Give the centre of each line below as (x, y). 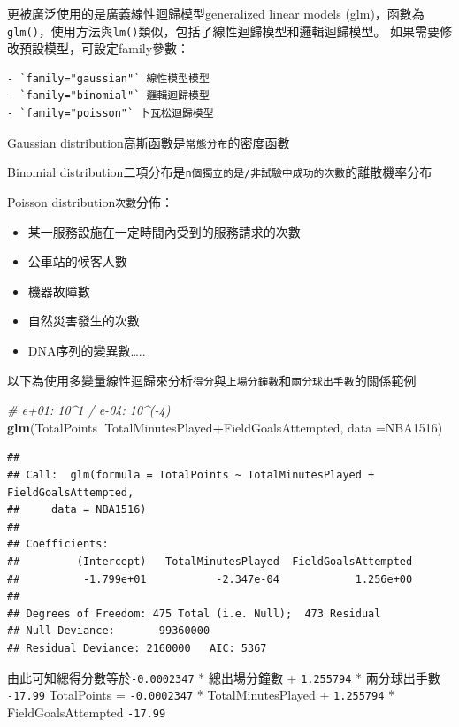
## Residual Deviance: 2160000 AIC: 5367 (137, 648)
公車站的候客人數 (77, 261)
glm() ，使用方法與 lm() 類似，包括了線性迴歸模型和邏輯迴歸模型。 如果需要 (224, 31)
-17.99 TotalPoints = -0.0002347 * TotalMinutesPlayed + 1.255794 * (201, 695)
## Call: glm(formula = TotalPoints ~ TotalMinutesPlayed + (191, 475)
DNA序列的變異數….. (87, 350)
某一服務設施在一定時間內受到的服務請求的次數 (164, 231)
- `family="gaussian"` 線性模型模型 (108, 78)
